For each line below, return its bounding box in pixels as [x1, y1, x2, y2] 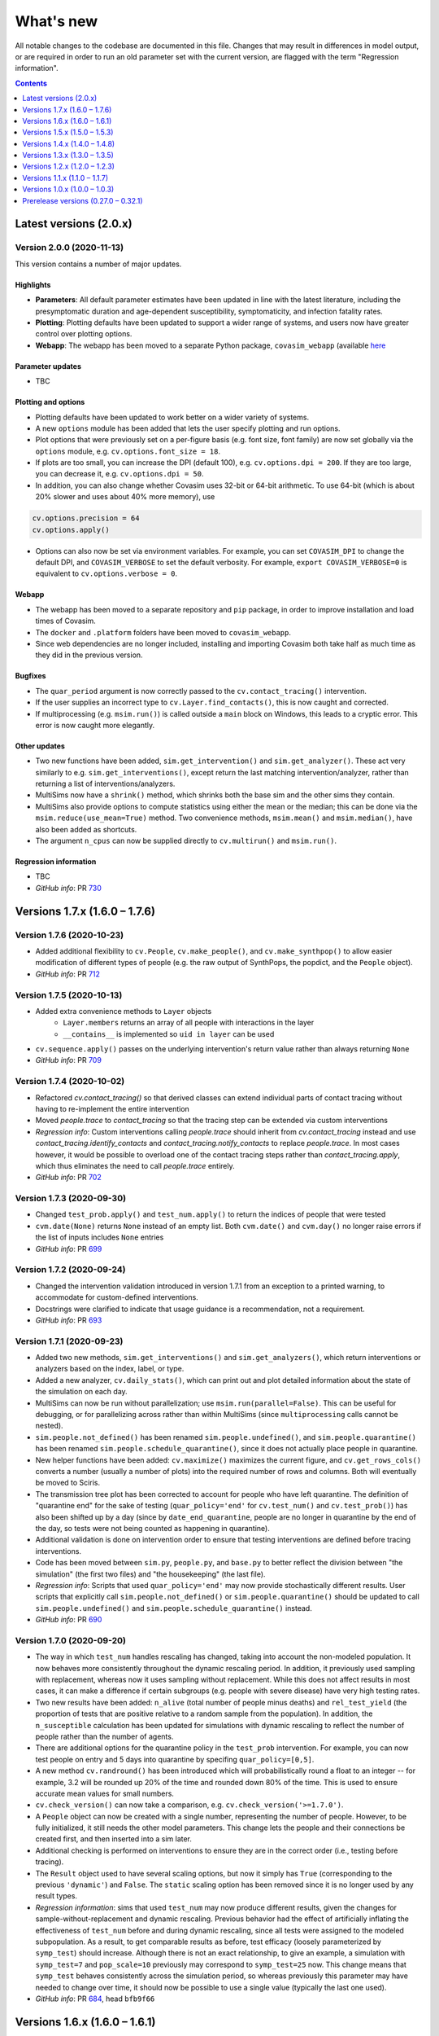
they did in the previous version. [35, 650, 143, 660]
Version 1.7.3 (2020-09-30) [15, 1193, 126, 1204]
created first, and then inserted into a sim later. [35, 1834, 193, 1844]
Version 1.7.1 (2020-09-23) [15, 1336, 124, 1347]
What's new [15, 12, 98, 30]
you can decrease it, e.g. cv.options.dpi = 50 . [35, 469, 204, 479]
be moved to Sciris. [35, 1478, 101, 1488]
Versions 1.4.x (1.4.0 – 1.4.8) [22, 138, 115, 148]
